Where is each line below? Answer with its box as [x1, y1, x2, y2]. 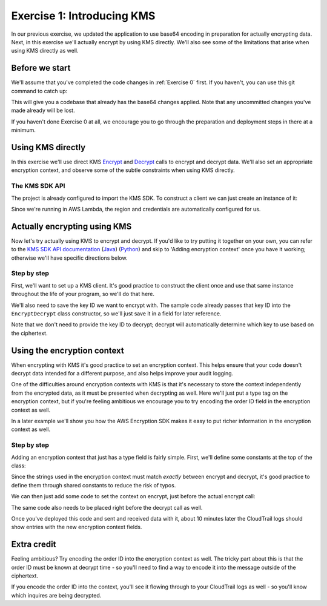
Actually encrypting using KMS [11, 221, 132, 231]
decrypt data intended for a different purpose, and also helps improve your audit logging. [11, 370, 234, 377]
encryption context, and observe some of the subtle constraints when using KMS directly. [11, 166, 236, 174]
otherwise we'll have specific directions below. [11, 254, 128, 262]
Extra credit [11, 539, 56, 550]
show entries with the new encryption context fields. [11, 524, 142, 531]
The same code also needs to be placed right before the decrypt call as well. [11, 504, 203, 511]
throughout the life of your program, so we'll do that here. [11, 291, 154, 298]
